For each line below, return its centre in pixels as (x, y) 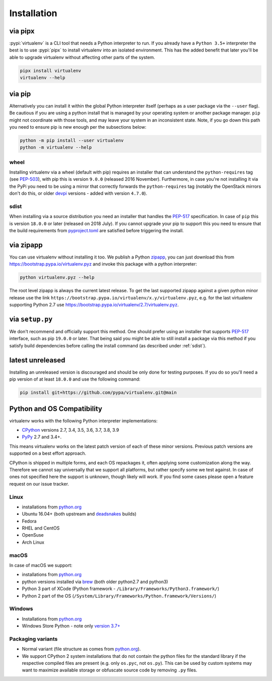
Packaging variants (33, 639)
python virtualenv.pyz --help (57, 277)
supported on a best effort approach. (48, 453)
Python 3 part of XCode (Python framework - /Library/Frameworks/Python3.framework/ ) (121, 589)
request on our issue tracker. (39, 484)
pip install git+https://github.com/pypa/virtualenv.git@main (98, 393)
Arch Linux (33, 542)
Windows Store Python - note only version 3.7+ (71, 626)
